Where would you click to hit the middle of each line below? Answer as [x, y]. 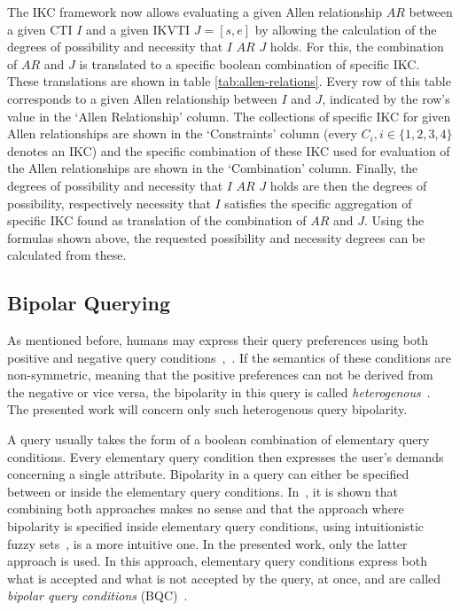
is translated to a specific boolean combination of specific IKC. [249, 63]
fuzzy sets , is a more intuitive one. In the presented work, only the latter [207, 543]
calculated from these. [67, 255]
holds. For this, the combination [357, 47]
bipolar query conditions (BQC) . [97, 595]
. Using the [394, 220]
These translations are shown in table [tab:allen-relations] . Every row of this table [229, 81]
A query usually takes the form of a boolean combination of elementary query [218, 439]
